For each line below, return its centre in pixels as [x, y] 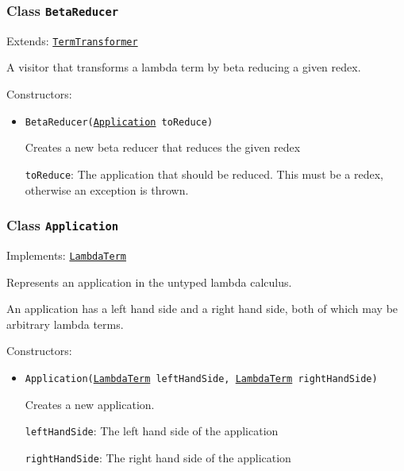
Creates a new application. [90, 404]
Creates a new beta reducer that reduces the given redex [163, 147]
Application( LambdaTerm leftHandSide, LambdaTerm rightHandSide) [201, 378]
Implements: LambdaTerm [66, 255]
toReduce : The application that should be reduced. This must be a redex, [204, 174]
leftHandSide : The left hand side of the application [152, 431]
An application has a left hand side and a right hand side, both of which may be [202, 309]
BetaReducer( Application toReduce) [119, 122]
